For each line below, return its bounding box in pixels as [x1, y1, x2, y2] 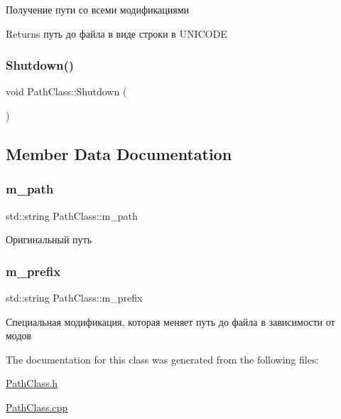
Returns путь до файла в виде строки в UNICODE [6, 26, 227, 41]
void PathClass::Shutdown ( [6, 84, 127, 99]
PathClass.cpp [6, 399, 68, 414]
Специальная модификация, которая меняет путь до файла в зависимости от [6, 314, 335, 329]
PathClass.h [6, 376, 58, 391]
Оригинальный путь [6, 232, 92, 247]
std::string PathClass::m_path [6, 208, 138, 223]
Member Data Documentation [6, 142, 232, 164]
